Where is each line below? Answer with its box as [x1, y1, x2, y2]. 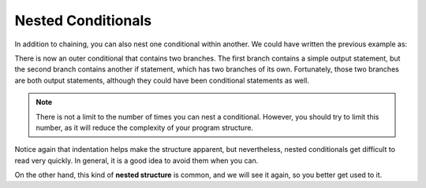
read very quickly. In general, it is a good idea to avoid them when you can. [14, 156, 259, 165]
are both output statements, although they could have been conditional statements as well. [14, 76, 309, 85]
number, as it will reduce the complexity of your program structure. [35, 123, 254, 132]
